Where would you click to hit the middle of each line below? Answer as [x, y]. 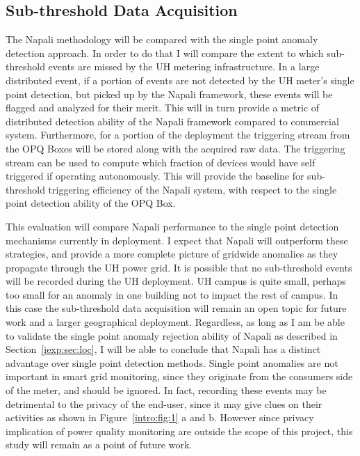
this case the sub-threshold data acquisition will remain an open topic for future [176, 308]
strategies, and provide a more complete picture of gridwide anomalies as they [172, 254]
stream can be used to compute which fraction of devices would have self [161, 162]
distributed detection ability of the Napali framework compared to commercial [172, 121]
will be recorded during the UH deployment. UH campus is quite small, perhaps [176, 281]
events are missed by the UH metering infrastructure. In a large [184, 66]
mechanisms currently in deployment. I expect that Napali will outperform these [177, 240]
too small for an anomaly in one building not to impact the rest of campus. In [172, 294]
